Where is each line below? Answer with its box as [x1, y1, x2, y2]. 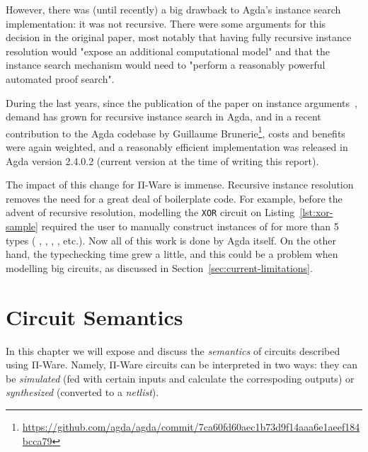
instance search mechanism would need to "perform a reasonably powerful [6, 57, 326, 72]
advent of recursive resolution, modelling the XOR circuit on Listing [6, 205, 295, 220]
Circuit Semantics [6, 302, 183, 331]
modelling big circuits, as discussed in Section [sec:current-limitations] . [6, 260, 313, 275]
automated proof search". [6, 71, 115, 86]
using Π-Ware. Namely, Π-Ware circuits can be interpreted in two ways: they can [6, 357, 358, 372]
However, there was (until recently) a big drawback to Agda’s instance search [6, 2, 341, 16]
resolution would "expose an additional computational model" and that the [6, 43, 330, 58]
